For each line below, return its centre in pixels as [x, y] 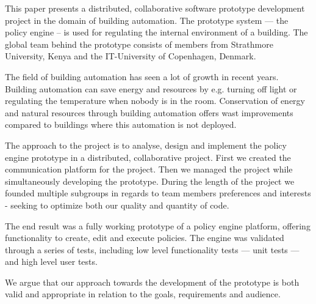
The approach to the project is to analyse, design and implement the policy [146, 145]
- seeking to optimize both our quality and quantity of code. [117, 205]
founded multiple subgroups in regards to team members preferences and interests [158, 193]
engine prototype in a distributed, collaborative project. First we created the [148, 157]
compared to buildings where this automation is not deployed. [121, 124]
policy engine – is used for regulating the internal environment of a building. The [156, 32]
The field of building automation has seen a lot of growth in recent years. [142, 76]
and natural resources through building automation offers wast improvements [149, 112]
